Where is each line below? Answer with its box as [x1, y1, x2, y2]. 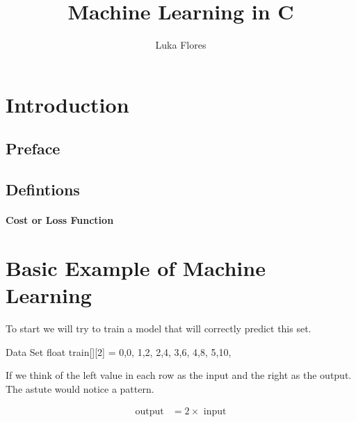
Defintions [6, 179, 80, 200]
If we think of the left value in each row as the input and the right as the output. [6, 368, 352, 382]
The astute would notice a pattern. [6, 381, 154, 396]
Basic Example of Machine [6, 253, 266, 282]
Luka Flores [155, 38, 207, 52]
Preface [6, 138, 60, 159]
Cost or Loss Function [6, 213, 114, 227]
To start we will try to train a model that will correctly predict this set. [6, 320, 311, 335]
